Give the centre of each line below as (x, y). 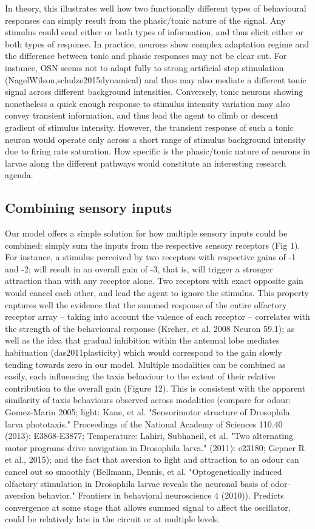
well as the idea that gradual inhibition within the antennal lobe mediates (142, 340)
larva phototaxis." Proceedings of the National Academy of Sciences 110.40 (144, 424)
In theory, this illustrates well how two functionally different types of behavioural (156, 8)
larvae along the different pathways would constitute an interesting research (146, 163)
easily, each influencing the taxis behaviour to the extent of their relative (140, 376)
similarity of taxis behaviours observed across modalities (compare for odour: (148, 400)
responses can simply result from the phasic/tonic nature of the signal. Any (145, 20)
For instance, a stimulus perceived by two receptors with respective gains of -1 (151, 257)
